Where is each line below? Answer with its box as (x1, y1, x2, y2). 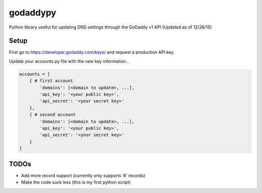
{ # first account (29, 78, 73, 84)
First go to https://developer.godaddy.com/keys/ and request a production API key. (9, 49, 175, 55)
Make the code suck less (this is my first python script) (21, 179, 131, 185)
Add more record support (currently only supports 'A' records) (21, 172, 146, 178)
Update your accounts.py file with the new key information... (9, 58, 130, 64)
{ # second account (29, 112, 76, 118)
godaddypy (9, 7, 57, 18)
